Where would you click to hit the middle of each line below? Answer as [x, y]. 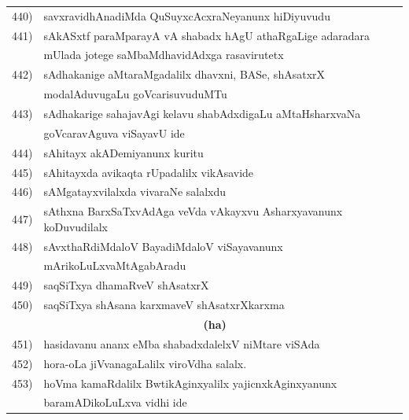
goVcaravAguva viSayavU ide [114, 133]
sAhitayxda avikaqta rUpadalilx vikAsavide [149, 172]
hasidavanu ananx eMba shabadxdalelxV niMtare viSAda [182, 343]
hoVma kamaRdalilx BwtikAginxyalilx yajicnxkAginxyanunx [190, 383]
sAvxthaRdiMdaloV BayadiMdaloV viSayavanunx [163, 246]
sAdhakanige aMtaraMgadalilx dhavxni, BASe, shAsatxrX [184, 74]
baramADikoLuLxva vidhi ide [115, 402]
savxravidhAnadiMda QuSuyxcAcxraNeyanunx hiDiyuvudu [187, 15]
